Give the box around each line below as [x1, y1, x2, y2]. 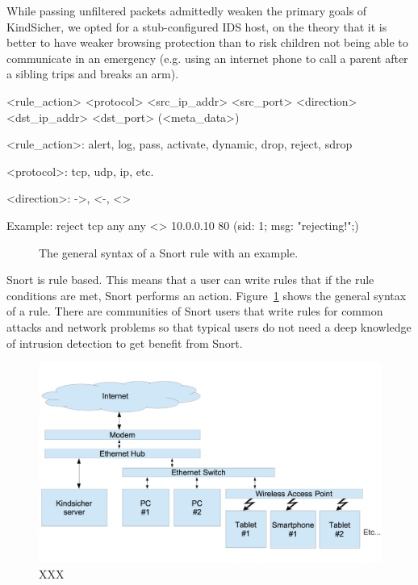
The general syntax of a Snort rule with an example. [39, 244, 299, 261]
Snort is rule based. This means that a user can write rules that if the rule [6, 271, 374, 288]
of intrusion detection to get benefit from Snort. [6, 334, 243, 351]
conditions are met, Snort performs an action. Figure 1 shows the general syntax [6, 286, 407, 303]
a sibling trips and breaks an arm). [6, 65, 179, 82]
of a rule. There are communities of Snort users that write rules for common [6, 303, 383, 320]
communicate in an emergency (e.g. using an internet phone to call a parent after [6, 49, 408, 66]
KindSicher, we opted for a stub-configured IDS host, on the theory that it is [6, 18, 387, 35]
